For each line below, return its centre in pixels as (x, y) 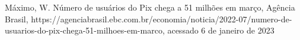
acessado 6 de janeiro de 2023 (221, 30)
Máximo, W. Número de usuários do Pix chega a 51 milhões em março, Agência (150, 7)
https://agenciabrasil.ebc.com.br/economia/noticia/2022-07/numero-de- (162, 19)
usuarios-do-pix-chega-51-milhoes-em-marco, (85, 30)
